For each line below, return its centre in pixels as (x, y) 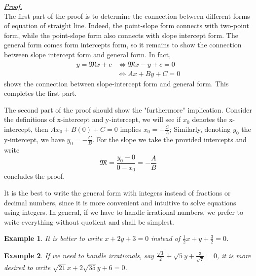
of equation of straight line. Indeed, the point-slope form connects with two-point (127, 25)
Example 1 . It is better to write (53, 238)
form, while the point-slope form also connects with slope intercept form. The (121, 35)
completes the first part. (40, 93)
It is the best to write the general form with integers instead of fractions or (117, 193)
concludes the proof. (35, 176)
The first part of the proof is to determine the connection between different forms (127, 16)
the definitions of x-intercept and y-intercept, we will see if (92, 119)
